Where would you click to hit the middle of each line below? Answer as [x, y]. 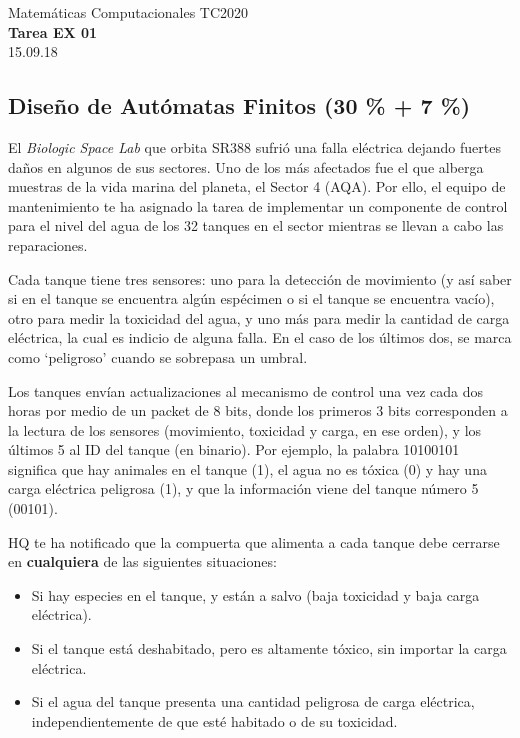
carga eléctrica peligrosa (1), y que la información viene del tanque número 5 [243, 488]
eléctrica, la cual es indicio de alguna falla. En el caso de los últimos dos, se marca [260, 337]
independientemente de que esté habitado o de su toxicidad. [214, 720]
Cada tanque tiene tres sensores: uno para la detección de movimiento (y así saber [260, 278]
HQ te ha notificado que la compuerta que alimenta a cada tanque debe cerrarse [254, 541]
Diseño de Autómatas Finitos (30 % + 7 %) [239, 105]
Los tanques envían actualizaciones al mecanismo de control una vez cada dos [246, 390]
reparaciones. [48, 244]
